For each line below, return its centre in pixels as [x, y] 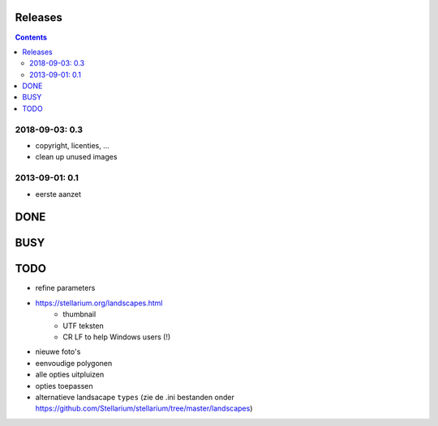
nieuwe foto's [58, 351]
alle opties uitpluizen [70, 375]
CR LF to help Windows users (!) [117, 337]
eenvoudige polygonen [74, 363]
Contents [31, 37]
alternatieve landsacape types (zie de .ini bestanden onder [135, 397]
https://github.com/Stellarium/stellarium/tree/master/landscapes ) [144, 408]
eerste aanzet [58, 194]
